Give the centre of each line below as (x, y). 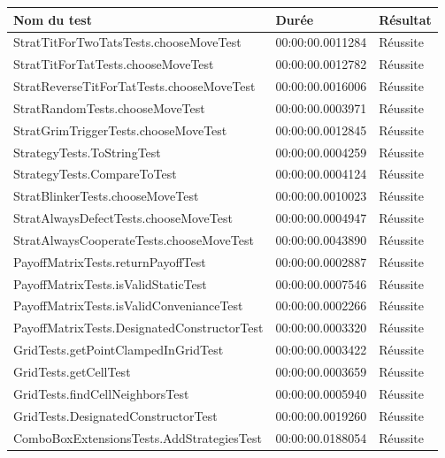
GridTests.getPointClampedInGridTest (119, 350)
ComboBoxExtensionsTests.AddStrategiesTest (138, 437)
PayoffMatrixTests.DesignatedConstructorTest (138, 328)
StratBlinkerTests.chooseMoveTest (106, 196)
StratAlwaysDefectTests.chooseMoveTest (123, 218)
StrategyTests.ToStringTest (87, 152)
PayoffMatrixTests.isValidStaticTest (110, 283)
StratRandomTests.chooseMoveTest (109, 107)
